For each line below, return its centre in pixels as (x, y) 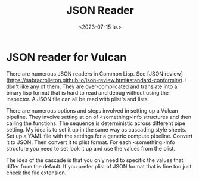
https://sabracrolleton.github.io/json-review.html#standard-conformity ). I (97, 80)
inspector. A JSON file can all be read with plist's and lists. (78, 99)
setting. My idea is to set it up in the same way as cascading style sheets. (96, 129)
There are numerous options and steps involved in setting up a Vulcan (92, 110)
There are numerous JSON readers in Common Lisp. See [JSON (85, 74)
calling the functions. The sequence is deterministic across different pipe (96, 123)
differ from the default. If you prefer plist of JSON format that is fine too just (99, 166)
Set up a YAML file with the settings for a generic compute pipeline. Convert (99, 136)
